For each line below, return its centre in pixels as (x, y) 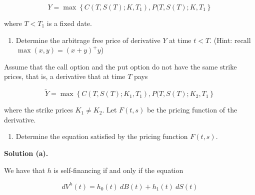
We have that (25, 170)
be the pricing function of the (192, 110)
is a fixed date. (69, 23)
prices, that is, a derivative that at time (65, 76)
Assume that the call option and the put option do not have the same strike (120, 66)
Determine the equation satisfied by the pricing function (102, 136)
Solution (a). (26, 153)
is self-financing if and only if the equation (118, 170)
